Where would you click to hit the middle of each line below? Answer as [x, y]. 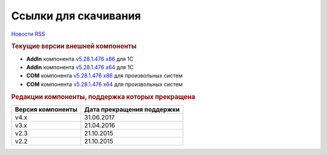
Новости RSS [28, 34]
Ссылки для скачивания [76, 16]
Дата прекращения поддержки [132, 109]
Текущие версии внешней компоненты [74, 47]
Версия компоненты [46, 109]
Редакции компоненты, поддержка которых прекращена [103, 97]
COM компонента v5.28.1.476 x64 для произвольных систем [104, 84]
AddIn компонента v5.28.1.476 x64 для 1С [80, 67]
